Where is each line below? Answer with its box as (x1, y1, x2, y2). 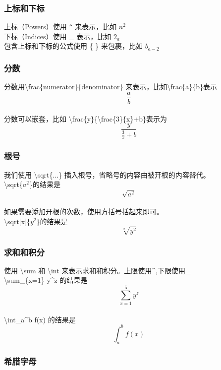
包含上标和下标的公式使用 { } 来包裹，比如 (4, 41, 143, 51)
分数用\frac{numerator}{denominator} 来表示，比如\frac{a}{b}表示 (4, 81, 217, 92)
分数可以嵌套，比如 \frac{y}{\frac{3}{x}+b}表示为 (4, 113, 167, 123)
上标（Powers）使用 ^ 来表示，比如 (4, 21, 117, 32)
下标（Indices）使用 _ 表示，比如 (4, 31, 111, 41)
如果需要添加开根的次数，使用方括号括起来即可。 (4, 206, 164, 216)
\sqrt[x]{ (4, 216, 31, 226)
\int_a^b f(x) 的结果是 (4, 314, 76, 324)
